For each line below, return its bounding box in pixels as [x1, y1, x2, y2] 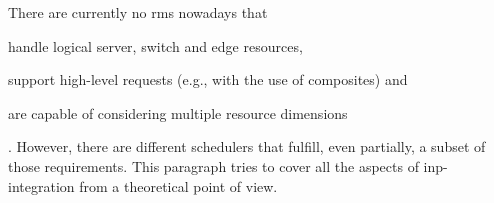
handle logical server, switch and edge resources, [8, 35, 303, 56]
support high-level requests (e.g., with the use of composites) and [8, 69, 408, 90]
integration [8, 175, 75, 196]
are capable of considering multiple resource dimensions [8, 102, 348, 123]
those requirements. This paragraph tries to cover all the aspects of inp [8, 155, 444, 176]
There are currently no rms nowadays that [8, 2, 268, 22]
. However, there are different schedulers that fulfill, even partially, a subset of [8, 136, 486, 157]
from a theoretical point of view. [79, 175, 278, 196]
